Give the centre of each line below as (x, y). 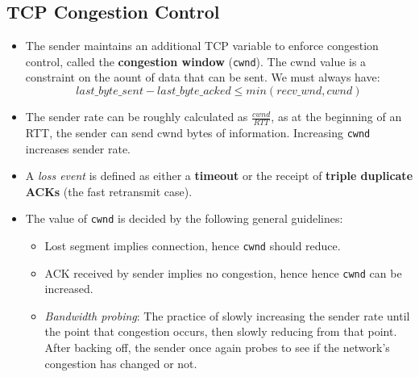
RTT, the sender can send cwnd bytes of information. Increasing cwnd (198, 132)
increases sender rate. (78, 148)
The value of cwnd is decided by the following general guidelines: (184, 218)
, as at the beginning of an (336, 117)
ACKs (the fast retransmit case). (109, 191)
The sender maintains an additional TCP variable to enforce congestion (202, 46)
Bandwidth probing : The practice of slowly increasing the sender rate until (227, 315)
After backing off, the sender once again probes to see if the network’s (217, 348)
